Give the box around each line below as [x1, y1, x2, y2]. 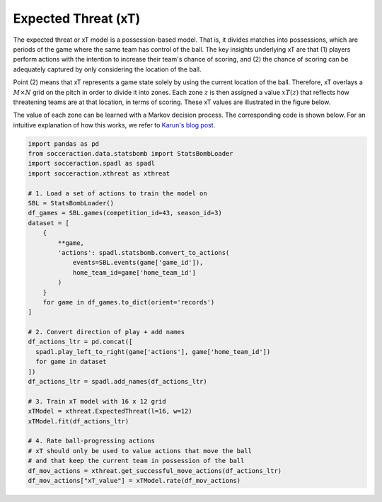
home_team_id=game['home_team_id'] [72, 268, 196, 276]
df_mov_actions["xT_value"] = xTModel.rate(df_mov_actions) [28, 477, 241, 484]
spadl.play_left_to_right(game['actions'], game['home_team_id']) [35, 348, 271, 355]
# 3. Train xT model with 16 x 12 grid [28, 397, 166, 405]
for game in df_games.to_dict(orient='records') [42, 298, 215, 306]
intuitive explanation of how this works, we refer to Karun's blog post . [13, 120, 216, 129]
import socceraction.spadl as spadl [28, 159, 156, 168]
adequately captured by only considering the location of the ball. [13, 64, 202, 74]
